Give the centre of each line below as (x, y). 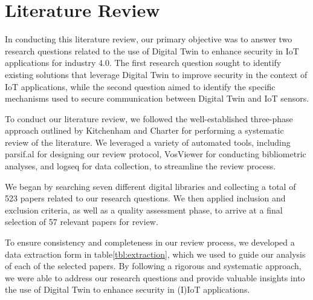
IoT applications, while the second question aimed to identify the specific (140, 86)
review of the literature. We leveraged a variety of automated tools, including (148, 142)
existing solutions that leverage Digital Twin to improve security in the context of (156, 74)
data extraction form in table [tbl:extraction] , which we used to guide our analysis (155, 254)
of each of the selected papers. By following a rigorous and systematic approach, (153, 266)
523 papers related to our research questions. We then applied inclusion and (145, 198)
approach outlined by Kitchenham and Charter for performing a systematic (144, 130)
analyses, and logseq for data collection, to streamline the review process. (140, 166)
